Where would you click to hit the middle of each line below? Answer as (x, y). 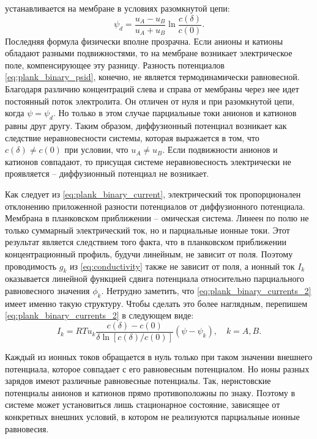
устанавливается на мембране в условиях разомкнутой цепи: (117, 8)
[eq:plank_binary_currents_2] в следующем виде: (99, 315)
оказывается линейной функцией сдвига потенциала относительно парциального (155, 279)
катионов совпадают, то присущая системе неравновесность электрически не (148, 161)
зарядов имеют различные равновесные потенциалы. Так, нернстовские (138, 381)
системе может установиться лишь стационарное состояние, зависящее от (143, 404)
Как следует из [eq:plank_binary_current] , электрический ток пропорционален (153, 194)
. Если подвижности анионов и (220, 149)
